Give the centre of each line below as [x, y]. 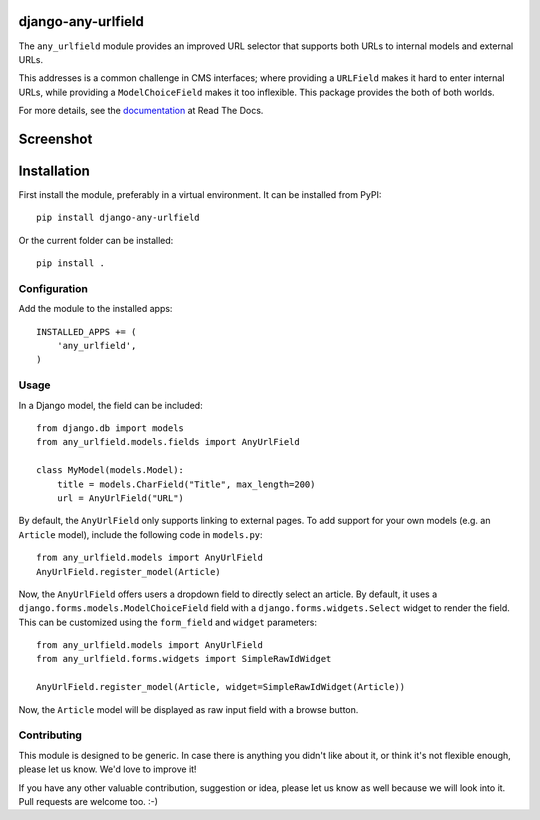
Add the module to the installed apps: [95, 309]
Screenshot [55, 138]
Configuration [53, 288]
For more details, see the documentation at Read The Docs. [141, 111]
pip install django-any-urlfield [118, 218]
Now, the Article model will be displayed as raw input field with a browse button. [188, 709]
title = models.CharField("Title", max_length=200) [186, 484]
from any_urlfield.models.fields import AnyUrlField [168, 442]
